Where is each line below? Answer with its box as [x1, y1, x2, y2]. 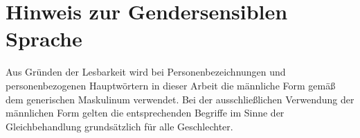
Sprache [6, 24, 82, 53]
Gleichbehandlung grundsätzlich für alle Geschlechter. [6, 119, 233, 133]
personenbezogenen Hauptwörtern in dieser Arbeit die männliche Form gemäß [6, 78, 336, 92]
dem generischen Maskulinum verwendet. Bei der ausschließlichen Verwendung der [6, 92, 354, 106]
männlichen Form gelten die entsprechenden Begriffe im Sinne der [6, 105, 285, 120]
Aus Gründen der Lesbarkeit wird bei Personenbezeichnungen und [6, 64, 286, 79]
